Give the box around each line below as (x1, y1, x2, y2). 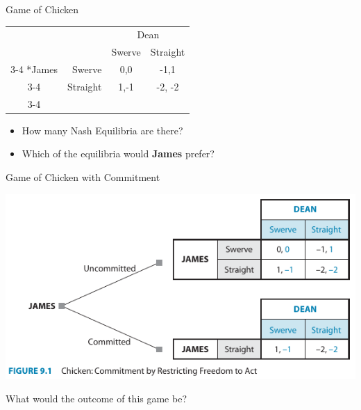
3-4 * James (10, 62, 58, 77)
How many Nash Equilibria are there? (22, 123, 183, 137)
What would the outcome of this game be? (6, 391, 187, 405)
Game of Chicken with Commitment (6, 170, 160, 184)
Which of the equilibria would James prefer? (22, 146, 215, 161)
